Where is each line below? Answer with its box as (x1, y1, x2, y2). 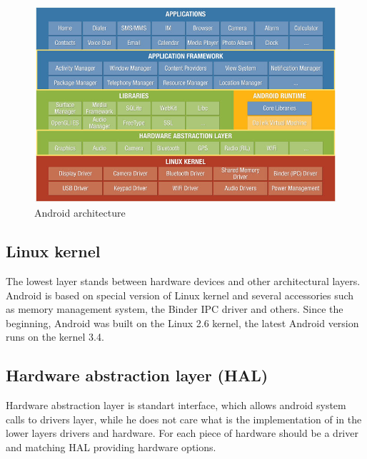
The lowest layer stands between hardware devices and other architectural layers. (6, 274, 361, 289)
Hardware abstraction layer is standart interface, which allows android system (6, 398, 346, 413)
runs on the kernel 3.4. (6, 329, 104, 344)
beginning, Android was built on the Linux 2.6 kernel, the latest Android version (6, 315, 359, 330)
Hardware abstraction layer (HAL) (6, 364, 268, 386)
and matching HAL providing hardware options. (6, 440, 216, 454)
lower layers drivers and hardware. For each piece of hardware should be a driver (6, 426, 358, 440)
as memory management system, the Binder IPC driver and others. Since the (6, 301, 343, 316)
